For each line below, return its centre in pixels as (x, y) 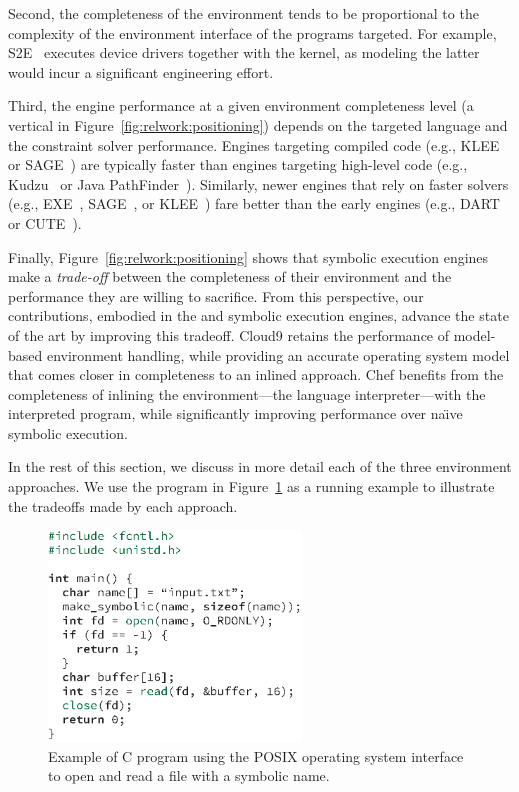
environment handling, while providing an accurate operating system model (278, 354)
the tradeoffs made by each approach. (123, 505)
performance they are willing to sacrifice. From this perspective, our (216, 295)
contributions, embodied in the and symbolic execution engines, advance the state (258, 315)
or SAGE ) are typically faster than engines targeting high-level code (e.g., (238, 164)
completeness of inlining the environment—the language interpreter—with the (247, 393)
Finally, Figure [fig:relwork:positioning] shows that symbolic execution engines (248, 256)
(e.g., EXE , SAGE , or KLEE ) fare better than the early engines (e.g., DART (254, 203)
